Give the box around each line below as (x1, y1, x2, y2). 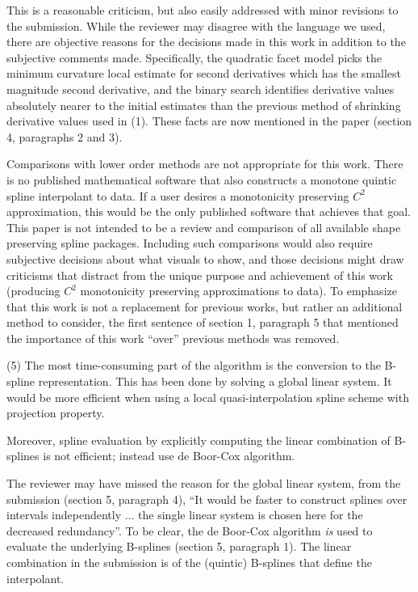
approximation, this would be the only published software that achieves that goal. (6, 203, 411, 220)
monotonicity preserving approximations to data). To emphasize (80, 282, 397, 299)
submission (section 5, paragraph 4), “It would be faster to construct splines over (6, 490, 408, 507)
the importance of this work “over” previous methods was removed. (6, 329, 340, 346)
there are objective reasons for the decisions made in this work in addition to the (6, 33, 406, 50)
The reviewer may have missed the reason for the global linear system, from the (6, 475, 401, 492)
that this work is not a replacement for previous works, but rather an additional (6, 298, 403, 315)
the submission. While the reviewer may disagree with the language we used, (6, 17, 386, 34)
